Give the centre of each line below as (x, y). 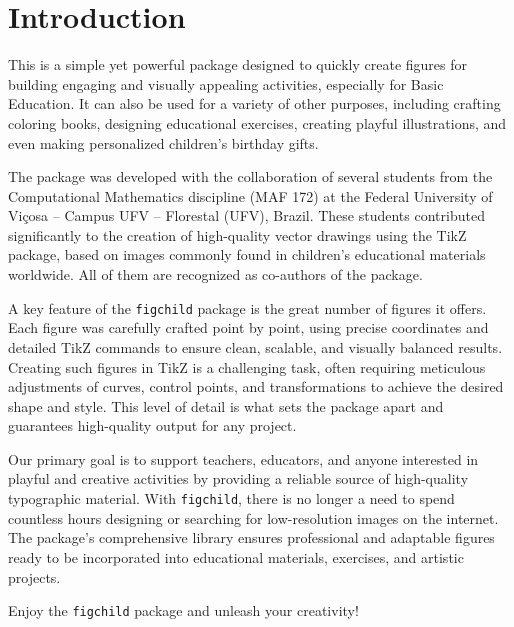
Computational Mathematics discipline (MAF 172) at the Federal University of (250, 195)
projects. (34, 576)
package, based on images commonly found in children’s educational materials (247, 254)
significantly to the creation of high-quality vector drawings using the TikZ (237, 234)
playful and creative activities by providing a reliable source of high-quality (238, 478)
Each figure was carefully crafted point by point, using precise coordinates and (248, 327)
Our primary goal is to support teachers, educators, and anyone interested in (243, 458)
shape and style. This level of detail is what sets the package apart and (226, 405)
